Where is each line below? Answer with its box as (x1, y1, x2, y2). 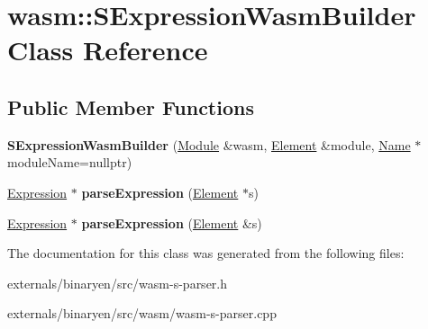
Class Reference (7, 31, 208, 68)
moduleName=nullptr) (7, 153, 132, 172)
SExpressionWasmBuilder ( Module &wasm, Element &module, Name (7, 135, 411, 154)
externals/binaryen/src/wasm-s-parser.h (7, 273, 228, 292)
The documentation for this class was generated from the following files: (7, 244, 405, 262)
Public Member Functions (7, 93, 254, 120)
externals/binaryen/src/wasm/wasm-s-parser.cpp (7, 304, 277, 323)
